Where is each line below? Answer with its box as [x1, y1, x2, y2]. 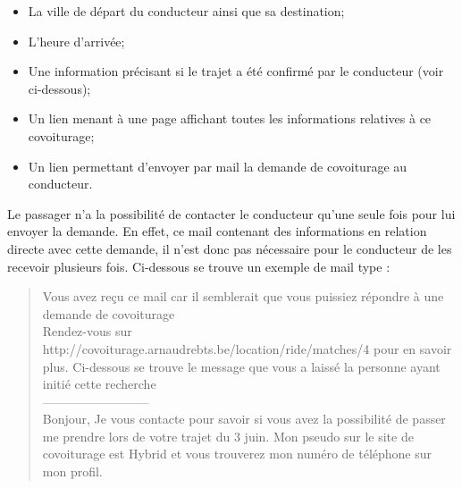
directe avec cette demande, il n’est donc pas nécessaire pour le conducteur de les [7, 239, 452, 257]
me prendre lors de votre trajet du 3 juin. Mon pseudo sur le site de [42, 426, 414, 445]
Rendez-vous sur [42, 322, 132, 341]
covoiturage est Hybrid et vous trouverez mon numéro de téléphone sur [42, 444, 433, 463]
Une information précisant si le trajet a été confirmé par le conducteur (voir [28, 62, 444, 80]
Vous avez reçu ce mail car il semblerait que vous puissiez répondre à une [42, 287, 444, 306]
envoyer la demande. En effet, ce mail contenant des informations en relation [7, 222, 427, 240]
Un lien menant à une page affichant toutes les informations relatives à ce [28, 109, 432, 128]
